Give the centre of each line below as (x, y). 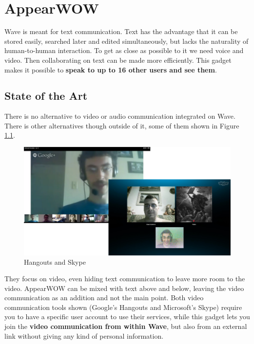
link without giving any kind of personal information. (84, 335)
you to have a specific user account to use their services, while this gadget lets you (127, 317)
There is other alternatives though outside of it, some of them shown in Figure (122, 125)
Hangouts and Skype (55, 262)
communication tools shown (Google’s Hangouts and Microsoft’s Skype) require (123, 307)
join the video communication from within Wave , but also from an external (126, 326)
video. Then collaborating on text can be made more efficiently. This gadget (118, 60)
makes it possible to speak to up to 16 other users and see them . (111, 69)
